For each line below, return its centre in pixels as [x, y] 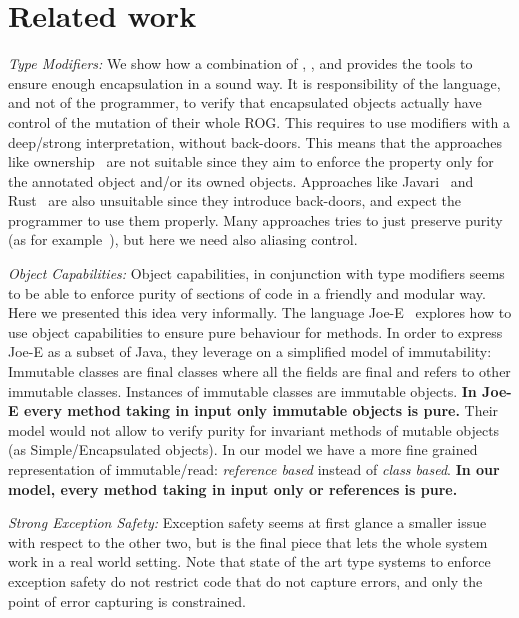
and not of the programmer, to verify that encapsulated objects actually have [245, 102]
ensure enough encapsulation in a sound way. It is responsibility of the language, [254, 82]
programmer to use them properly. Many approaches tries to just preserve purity [255, 219]
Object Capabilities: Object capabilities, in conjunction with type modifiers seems [256, 273]
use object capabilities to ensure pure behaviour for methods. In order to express [255, 331]
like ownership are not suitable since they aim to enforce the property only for [251, 161]
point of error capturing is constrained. [127, 600]
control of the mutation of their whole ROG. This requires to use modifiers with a [259, 121]
